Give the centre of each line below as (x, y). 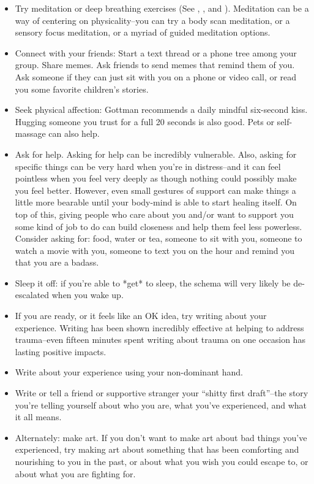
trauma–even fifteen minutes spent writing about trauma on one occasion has (160, 340)
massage (30, 133)
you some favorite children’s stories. (82, 89)
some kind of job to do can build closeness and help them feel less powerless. (159, 226)
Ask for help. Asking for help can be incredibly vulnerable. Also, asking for (156, 154)
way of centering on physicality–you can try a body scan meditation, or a (152, 20)
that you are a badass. (57, 262)
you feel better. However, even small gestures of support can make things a (155, 190)
